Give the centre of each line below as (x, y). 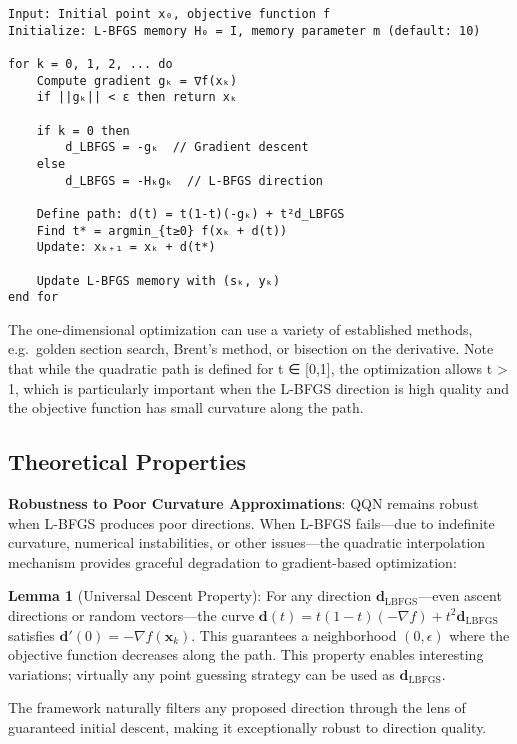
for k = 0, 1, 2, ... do (90, 63)
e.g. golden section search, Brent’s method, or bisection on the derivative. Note (251, 348)
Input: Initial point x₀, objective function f (169, 14)
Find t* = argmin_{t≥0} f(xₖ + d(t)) (162, 230)
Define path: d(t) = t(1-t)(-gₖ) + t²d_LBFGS (190, 213)
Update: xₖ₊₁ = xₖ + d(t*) (126, 247)
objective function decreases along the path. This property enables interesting (246, 654)
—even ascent (460, 595)
